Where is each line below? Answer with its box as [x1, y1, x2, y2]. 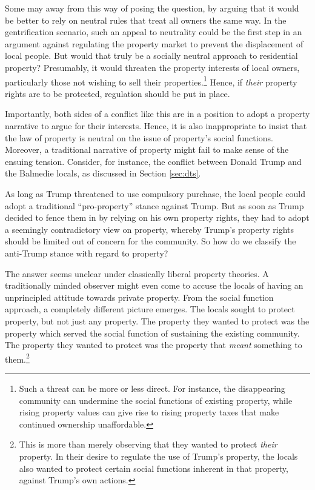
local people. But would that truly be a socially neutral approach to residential [5, 49, 298, 62]
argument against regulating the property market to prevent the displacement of [5, 37, 303, 50]
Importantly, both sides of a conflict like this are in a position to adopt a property [5, 107, 310, 120]
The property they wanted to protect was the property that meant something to [5, 338, 302, 351]
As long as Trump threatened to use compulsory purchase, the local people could [5, 187, 305, 200]
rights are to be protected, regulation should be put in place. [5, 87, 230, 99]
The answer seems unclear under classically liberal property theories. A [5, 267, 269, 280]
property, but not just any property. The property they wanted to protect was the [5, 314, 310, 327]
